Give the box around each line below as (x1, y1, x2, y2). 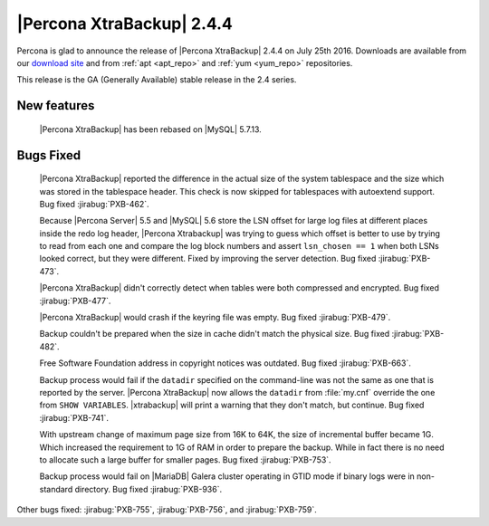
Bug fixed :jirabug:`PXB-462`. (39, 198, 149, 209)
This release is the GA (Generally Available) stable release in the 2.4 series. (16, 74, 297, 85)
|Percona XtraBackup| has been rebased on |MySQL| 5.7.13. (39, 123, 262, 135)
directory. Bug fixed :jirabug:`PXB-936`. (74, 483, 222, 494)
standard (39, 483, 73, 494)
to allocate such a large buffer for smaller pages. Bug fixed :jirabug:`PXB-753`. (39, 454, 331, 465)
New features (16, 98, 95, 113)
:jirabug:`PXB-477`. (39, 295, 111, 306)
